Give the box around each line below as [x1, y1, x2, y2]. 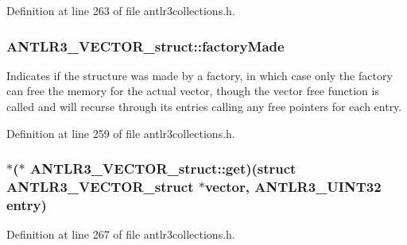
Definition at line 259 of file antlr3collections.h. [6, 124, 235, 141]
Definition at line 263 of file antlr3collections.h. [6, 2, 235, 18]
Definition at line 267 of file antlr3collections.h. [6, 226, 235, 243]
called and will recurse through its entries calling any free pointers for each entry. [6, 98, 402, 114]
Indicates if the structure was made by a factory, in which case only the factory [6, 67, 393, 83]
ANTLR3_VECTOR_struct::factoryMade [6, 36, 285, 56]
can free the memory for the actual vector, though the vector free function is [6, 82, 379, 99]
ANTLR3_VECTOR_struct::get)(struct [29, 159, 297, 178]
